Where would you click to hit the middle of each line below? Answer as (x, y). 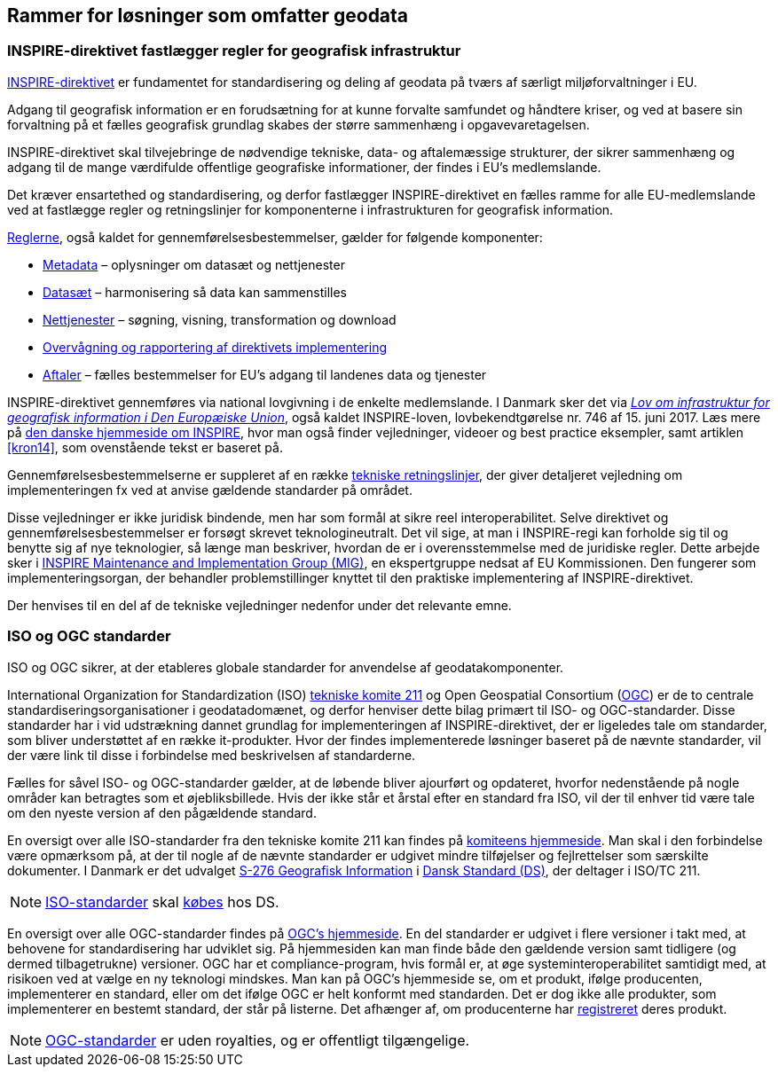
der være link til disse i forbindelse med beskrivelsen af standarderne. (212, 755)
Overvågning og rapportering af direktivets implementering (215, 347)
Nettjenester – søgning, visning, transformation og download (220, 319)
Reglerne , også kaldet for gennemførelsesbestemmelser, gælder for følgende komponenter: (275, 237)
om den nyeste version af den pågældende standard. (162, 812)
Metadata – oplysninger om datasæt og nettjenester (194, 264)
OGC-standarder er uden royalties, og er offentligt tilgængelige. (258, 1040)
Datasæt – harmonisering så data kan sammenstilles (195, 292)
